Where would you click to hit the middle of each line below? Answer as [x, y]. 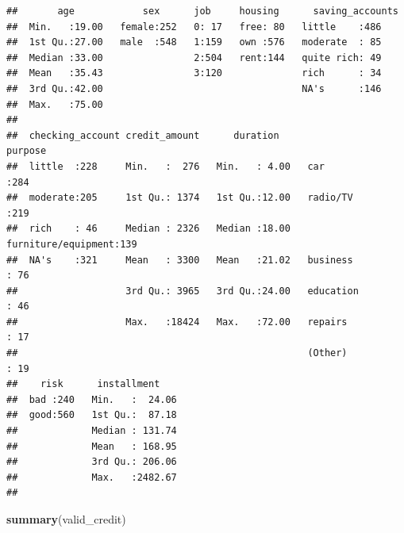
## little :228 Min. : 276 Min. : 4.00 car [165, 166]
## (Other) [177, 353]
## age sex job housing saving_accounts [202, 11]
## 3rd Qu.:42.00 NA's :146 [194, 88]
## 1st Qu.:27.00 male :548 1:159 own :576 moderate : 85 [194, 42]
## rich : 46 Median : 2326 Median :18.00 [148, 229]
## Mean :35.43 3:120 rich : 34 [194, 73]
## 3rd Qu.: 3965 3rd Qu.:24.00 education [183, 291]
